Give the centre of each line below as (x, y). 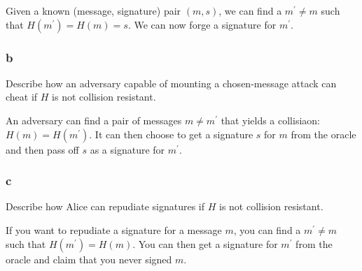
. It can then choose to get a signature (171, 134)
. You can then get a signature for (205, 243)
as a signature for (127, 149)
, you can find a (267, 230)
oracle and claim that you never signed (89, 259)
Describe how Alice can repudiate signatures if (105, 206)
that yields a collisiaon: (270, 120)
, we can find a (250, 10)
